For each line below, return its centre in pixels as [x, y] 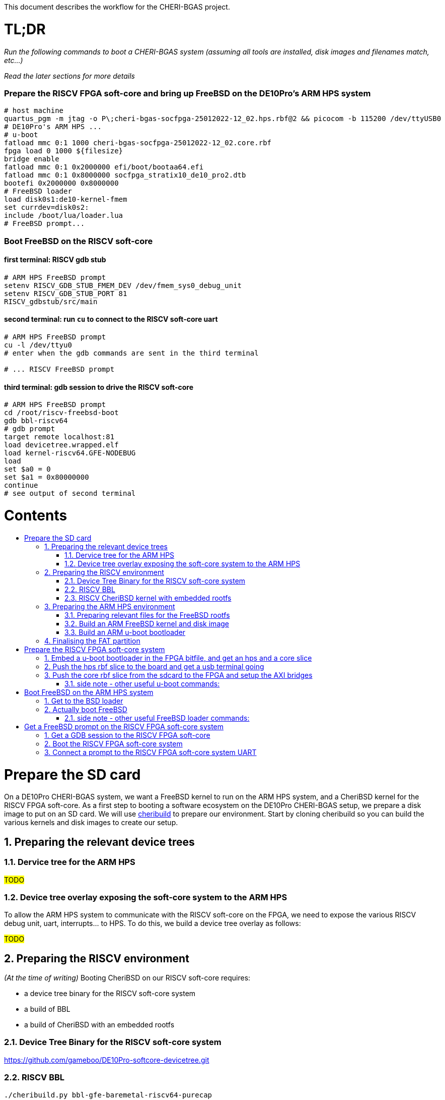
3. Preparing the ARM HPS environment [110, 606]
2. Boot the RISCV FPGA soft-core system [114, 743]
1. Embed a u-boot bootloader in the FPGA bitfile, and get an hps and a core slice [178, 658]
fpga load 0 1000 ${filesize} [64, 151]
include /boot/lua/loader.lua [64, 216]
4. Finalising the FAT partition [92, 641]
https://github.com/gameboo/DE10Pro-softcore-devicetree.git [107, 1060]
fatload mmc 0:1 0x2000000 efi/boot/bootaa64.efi [104, 167]
